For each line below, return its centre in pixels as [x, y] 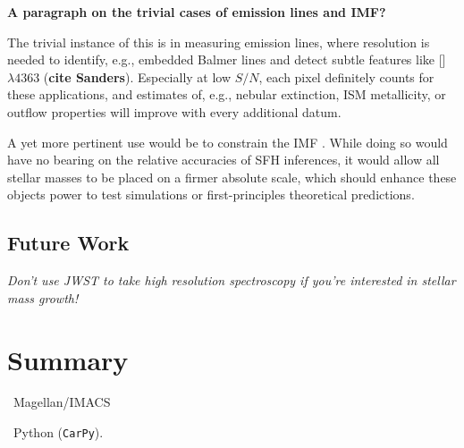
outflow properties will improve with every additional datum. [174, 111]
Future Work [68, 243]
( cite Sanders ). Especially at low [137, 76]
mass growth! [43, 297]
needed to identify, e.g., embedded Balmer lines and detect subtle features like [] [227, 59]
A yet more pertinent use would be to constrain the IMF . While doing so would [228, 142]
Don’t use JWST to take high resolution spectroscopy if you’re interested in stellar [232, 280]
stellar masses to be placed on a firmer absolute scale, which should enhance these [232, 177]
